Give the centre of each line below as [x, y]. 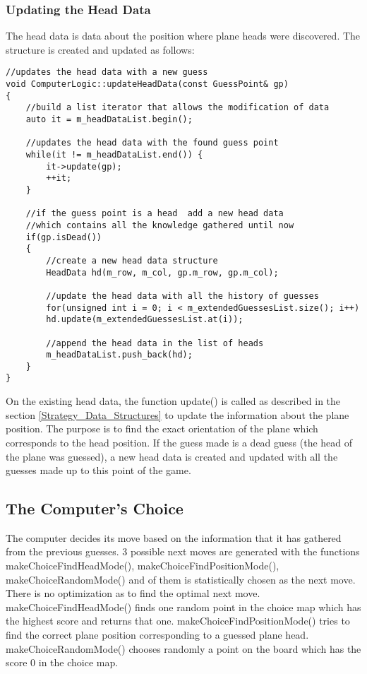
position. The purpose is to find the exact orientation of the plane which [162, 428]
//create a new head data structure [132, 260]
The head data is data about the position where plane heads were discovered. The [183, 36]
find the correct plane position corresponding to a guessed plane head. [157, 635]
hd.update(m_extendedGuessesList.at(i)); [145, 320]
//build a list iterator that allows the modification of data [178, 108]
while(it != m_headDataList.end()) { [114, 155]
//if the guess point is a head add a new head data [155, 214]
